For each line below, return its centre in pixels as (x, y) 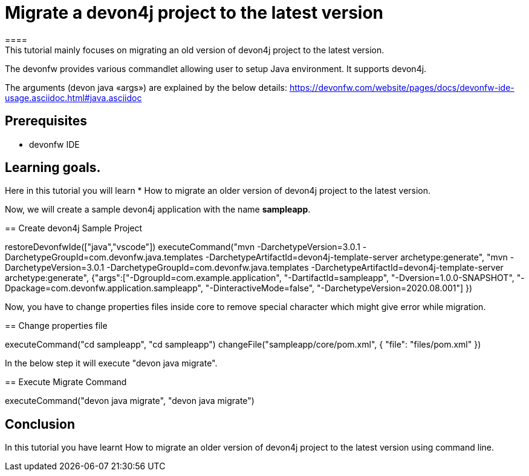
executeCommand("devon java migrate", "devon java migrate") (130, 401)
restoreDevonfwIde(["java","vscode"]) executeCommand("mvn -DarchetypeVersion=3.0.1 (183, 247)
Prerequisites (46, 121)
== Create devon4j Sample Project (74, 228)
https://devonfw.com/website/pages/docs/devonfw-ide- (402, 87)
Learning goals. (53, 168)
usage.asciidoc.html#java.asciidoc (73, 98)
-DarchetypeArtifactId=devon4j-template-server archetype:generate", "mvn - (360, 257)
